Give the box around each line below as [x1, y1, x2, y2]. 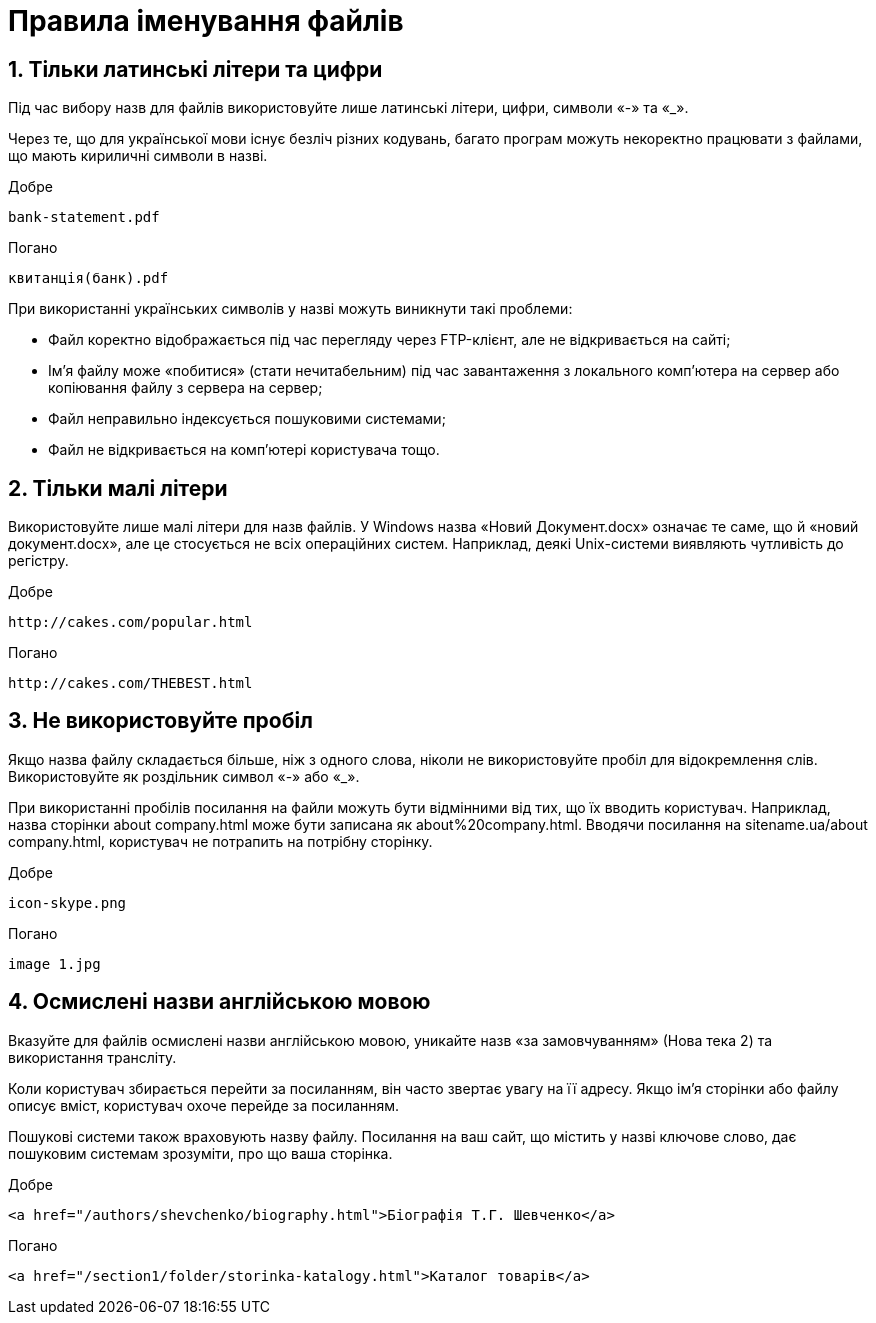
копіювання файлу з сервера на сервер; [48, 379, 323, 397]
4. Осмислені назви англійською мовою [8, 989, 431, 1015]
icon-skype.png [8, 894, 127, 911]
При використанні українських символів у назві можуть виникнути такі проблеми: [8, 300, 573, 318]
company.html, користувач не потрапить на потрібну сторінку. [8, 832, 433, 850]
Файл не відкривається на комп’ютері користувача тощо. [48, 441, 440, 459]
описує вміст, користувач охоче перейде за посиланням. [8, 1096, 400, 1114]
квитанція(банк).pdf [8, 270, 169, 287]
